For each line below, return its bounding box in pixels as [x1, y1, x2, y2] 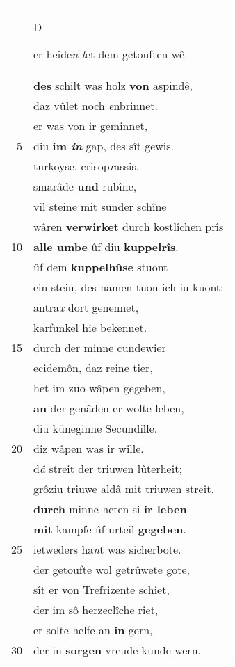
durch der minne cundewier [33, 339, 166, 355]
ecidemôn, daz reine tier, [33, 360, 153, 376]
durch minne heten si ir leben [33, 501, 187, 517]
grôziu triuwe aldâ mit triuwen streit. [33, 481, 214, 497]
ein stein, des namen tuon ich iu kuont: [33, 279, 224, 295]
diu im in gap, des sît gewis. [33, 138, 175, 154]
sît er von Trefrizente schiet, [33, 581, 170, 597]
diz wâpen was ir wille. [33, 440, 144, 456]
